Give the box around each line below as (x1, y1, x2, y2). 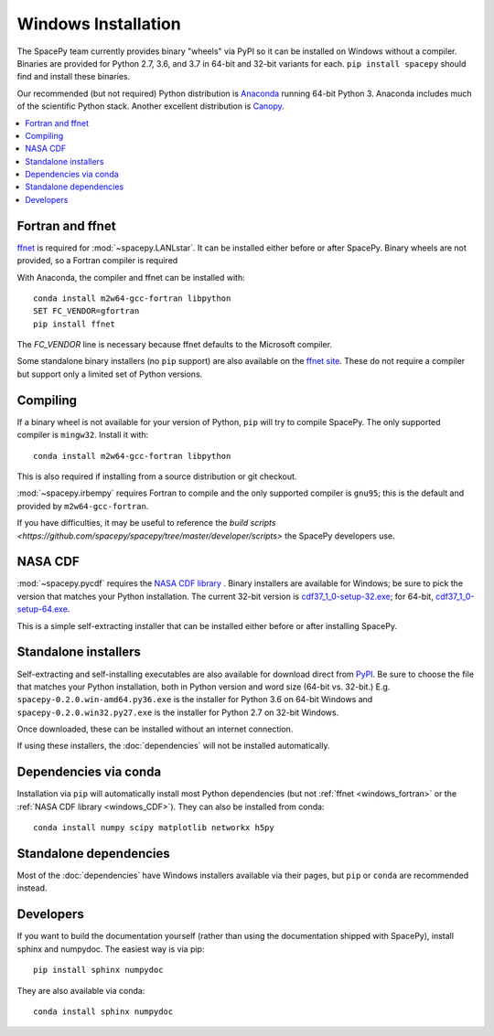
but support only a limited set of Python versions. (16, 368, 203, 379)
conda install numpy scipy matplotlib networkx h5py (33, 823, 274, 833)
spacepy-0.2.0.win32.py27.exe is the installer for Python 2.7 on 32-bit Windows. (16, 707, 339, 718)
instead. (16, 882, 48, 893)
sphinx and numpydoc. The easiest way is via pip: (16, 943, 205, 955)
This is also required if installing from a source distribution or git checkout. (16, 471, 297, 482)
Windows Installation (16, 14, 182, 34)
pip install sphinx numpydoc (33, 965, 164, 976)
